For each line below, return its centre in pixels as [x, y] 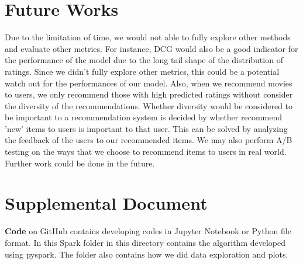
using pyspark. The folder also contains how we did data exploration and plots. [147, 254]
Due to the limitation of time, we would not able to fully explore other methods [148, 37]
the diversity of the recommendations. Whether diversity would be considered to [149, 105]
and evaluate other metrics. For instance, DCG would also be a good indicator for [151, 48]
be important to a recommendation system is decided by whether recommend [144, 117]
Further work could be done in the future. [80, 163]
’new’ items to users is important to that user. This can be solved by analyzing [146, 128]
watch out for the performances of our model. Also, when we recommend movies [149, 83]
